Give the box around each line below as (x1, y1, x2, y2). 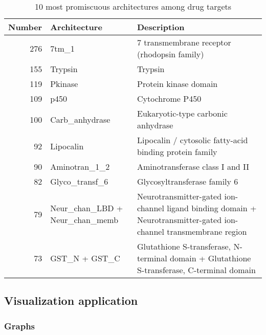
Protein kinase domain (137, 78, 218, 90)
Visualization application (4, 293, 138, 308)
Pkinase (50, 78, 78, 90)
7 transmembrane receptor (137, 36, 231, 48)
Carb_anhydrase (50, 113, 110, 125)
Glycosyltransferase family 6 (137, 175, 238, 187)
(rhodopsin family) (137, 48, 204, 60)
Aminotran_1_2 (50, 161, 110, 172)
